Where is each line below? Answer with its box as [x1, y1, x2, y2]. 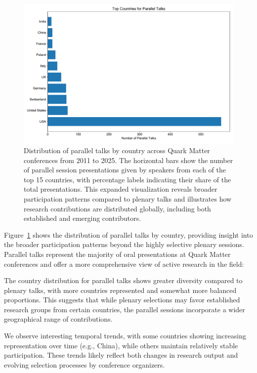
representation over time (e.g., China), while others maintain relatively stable [4, 340, 238, 350]
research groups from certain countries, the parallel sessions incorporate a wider [4, 304, 245, 314]
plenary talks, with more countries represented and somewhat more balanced [4, 285, 237, 295]
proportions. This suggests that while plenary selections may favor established [4, 294, 240, 305]
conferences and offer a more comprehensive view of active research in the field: [4, 258, 244, 269]
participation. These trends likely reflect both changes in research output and [4, 350, 238, 360]
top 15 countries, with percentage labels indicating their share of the [24, 174, 231, 184]
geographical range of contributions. [4, 314, 113, 324]
